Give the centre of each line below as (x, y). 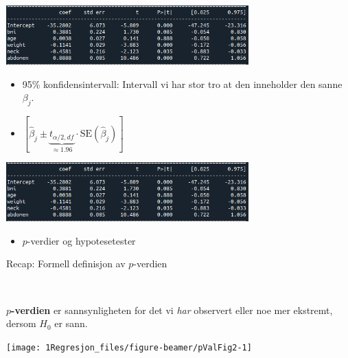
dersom (21, 323)
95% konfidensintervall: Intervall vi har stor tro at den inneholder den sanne (182, 83)
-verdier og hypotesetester (81, 240)
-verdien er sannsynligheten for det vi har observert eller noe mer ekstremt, (172, 310)
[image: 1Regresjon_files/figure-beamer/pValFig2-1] (129, 347)
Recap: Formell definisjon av (66, 264)
